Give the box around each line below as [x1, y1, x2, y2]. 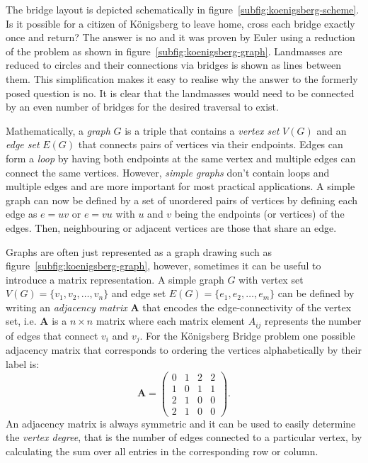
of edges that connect [6, 328, 98, 342]
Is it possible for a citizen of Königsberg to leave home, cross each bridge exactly [6, 16, 355, 30]
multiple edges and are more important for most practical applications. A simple [6, 179, 355, 194]
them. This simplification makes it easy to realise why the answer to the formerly [6, 71, 358, 86]
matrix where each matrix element [96, 313, 245, 328]
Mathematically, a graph [6, 123, 110, 138]
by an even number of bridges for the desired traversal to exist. [6, 99, 279, 114]
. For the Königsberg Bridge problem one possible [139, 328, 355, 342]
